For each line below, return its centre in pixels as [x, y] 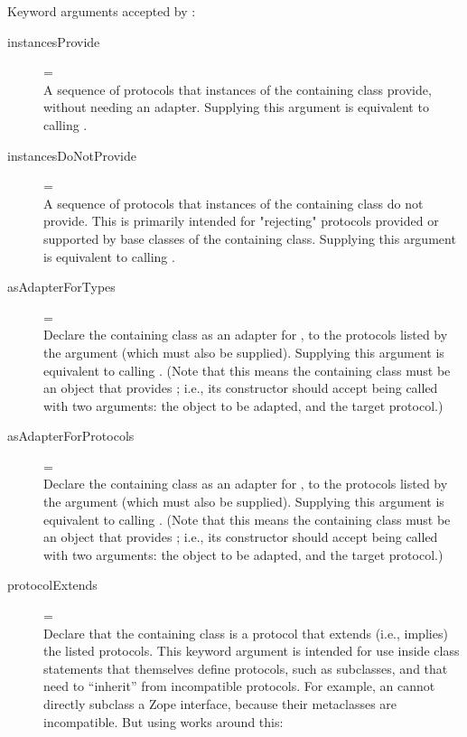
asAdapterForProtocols [71, 436]
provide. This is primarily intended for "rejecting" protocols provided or [241, 221]
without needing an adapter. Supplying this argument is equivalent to [236, 107]
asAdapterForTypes [61, 287]
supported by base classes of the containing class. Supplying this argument [250, 238]
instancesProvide [54, 41]
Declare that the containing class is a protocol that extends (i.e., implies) [246, 633]
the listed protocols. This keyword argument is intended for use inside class [252, 651]
